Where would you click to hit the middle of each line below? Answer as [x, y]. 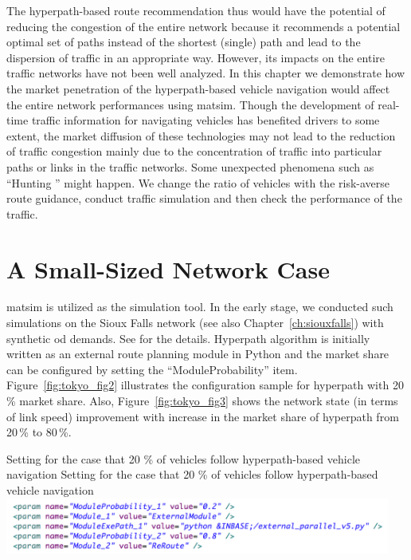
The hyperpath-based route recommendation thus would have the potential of [196, 10]
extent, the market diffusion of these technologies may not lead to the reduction [201, 135]
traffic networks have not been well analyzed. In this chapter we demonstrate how [206, 73]
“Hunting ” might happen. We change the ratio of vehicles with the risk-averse [198, 182]
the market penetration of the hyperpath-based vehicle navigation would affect [198, 88]
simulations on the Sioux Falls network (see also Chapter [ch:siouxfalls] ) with [195, 323]
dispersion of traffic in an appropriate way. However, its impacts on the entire [196, 57]
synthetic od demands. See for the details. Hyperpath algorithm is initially [188, 338]
